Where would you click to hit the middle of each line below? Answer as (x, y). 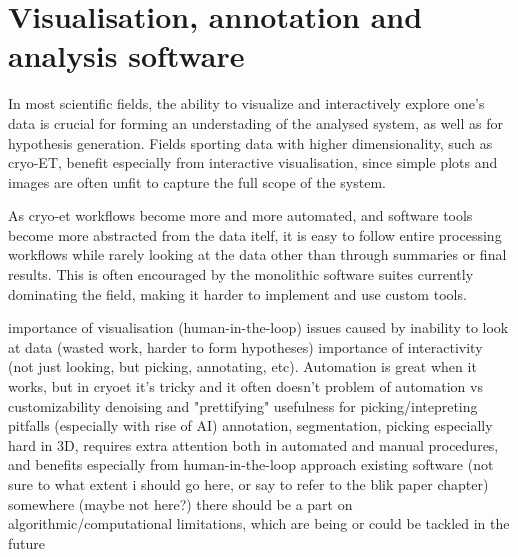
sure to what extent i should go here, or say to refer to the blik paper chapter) (248, 484)
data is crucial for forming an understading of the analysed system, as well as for (256, 122)
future (27, 542)
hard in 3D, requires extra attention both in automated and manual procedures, (253, 444)
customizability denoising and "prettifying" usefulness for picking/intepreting (243, 405)
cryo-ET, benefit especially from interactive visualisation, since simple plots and (253, 162)
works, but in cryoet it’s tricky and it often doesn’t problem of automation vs (245, 386)
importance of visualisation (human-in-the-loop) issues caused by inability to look (258, 327)
